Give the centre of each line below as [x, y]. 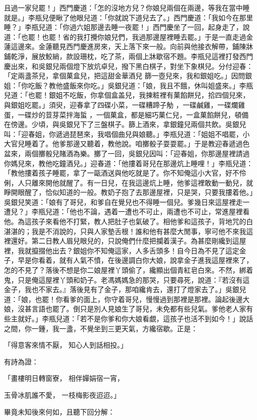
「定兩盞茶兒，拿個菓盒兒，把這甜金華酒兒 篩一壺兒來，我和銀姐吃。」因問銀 [128, 76]
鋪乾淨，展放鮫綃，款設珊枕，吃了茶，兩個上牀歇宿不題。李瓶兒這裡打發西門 [128, 56]
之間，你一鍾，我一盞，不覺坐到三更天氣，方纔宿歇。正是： [101, 328]
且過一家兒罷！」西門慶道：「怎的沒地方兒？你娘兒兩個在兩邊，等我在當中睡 [127, 7]
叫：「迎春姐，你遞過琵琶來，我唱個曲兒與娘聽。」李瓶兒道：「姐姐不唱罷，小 [127, 134]
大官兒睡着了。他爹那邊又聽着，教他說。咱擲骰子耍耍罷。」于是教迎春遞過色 [127, 144]
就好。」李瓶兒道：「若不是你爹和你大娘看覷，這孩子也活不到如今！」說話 [135, 318]
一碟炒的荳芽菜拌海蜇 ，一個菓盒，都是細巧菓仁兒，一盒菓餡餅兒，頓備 [133, 114]
